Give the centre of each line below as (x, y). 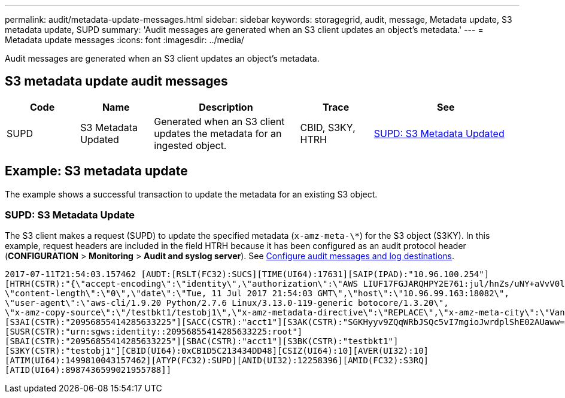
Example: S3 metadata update (96, 171)
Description (226, 107)
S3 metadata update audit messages (116, 81)
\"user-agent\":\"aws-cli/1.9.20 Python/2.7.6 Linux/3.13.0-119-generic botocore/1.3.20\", (227, 303)
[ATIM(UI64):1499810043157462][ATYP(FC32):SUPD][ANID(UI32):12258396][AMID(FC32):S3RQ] (217, 361)
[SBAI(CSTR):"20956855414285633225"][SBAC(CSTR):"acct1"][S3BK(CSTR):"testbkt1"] (202, 341)
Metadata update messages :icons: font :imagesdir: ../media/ (124, 40)
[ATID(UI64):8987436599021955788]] (88, 370)
